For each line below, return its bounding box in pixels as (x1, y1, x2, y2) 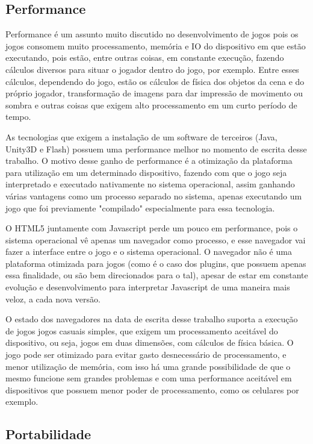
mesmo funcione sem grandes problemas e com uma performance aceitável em (5, 372, 292, 384)
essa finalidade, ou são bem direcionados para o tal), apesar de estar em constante (5, 269, 308, 281)
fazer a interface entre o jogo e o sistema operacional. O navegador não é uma (5, 245, 292, 258)
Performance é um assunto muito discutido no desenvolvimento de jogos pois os (5, 28, 299, 40)
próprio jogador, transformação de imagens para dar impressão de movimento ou (5, 87, 303, 99)
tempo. (5, 110, 31, 123)
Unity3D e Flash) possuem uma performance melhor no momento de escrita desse (5, 142, 307, 155)
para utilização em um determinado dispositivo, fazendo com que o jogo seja (5, 166, 287, 178)
